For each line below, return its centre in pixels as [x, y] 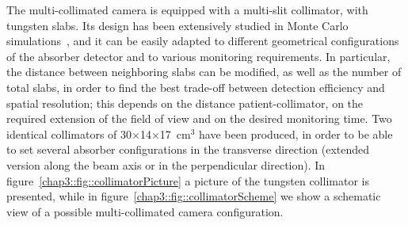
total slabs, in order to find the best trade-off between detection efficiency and [196, 87]
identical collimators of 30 [69, 133]
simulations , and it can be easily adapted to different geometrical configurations [203, 41]
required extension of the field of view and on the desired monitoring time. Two [199, 118]
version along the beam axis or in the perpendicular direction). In [166, 164]
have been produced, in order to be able [296, 133]
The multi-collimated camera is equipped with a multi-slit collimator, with [187, 10]
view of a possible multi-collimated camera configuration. [145, 211]
